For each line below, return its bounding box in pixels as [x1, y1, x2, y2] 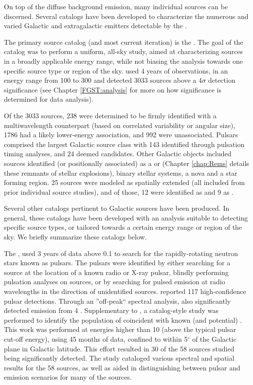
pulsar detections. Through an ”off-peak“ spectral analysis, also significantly [4, 295, 231, 306]
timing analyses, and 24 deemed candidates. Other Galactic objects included [4, 148, 232, 159]
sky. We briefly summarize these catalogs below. [4, 232, 147, 242]
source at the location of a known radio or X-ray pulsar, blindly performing [4, 267, 229, 277]
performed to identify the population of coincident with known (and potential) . [4, 314, 242, 325]
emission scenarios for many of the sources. [4, 372, 132, 382]
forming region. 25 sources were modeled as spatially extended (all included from [4, 177, 245, 187]
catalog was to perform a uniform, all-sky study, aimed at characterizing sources [4, 46, 243, 56]
